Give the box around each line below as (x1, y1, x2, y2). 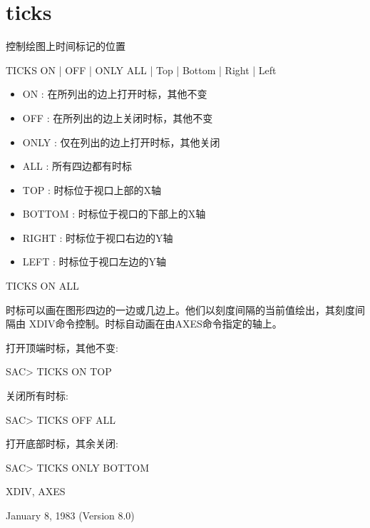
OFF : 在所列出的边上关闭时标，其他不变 (22, 110, 213, 125)
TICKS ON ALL (6, 278, 79, 293)
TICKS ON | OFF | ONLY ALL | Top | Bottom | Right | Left (6, 62, 277, 77)
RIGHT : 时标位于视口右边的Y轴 (22, 230, 173, 245)
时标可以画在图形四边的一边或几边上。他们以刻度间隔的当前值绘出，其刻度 (6, 302, 355, 317)
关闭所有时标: (6, 388, 68, 403)
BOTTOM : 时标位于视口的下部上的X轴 (22, 206, 206, 221)
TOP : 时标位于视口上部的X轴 (22, 182, 162, 197)
